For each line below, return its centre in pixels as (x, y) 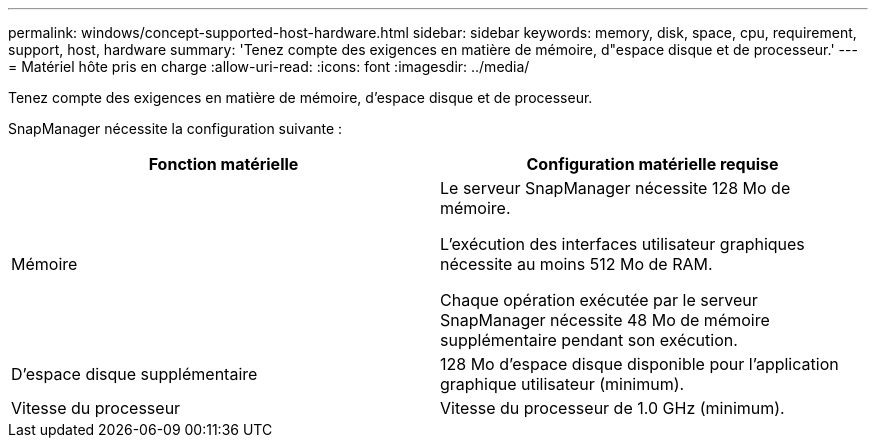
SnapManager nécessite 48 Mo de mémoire (605, 320)
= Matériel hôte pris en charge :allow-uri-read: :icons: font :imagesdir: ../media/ (269, 66)
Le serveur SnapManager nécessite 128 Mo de (615, 188)
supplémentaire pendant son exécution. (589, 340)
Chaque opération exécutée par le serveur (599, 300)
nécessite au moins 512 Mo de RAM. (576, 264)
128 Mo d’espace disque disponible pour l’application (639, 364)
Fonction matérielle (223, 164)
